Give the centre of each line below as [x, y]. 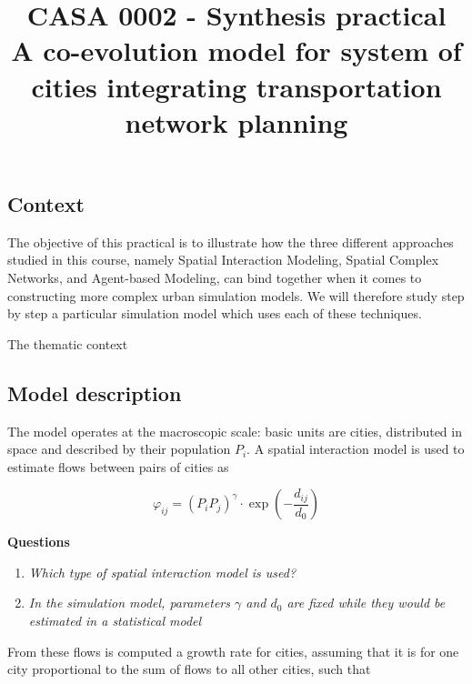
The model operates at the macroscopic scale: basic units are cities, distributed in [235, 431]
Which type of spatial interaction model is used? [162, 572]
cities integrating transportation [236, 86]
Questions [39, 542]
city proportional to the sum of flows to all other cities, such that [189, 669]
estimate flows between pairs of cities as [118, 466]
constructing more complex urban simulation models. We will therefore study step [236, 295]
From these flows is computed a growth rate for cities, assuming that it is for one [233, 651]
